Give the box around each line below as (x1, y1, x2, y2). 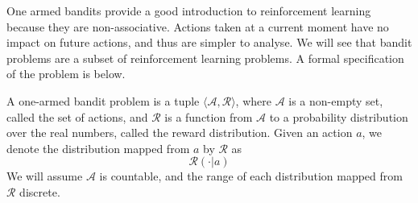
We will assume (6, 168, 83, 184)
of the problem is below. (6, 65, 126, 82)
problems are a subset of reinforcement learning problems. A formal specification (6, 49, 404, 66)
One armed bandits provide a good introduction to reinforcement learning (6, 2, 371, 19)
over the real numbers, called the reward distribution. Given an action (6, 124, 353, 141)
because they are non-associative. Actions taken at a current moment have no (6, 18, 389, 35)
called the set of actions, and (6, 108, 148, 125)
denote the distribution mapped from (6, 139, 190, 156)
